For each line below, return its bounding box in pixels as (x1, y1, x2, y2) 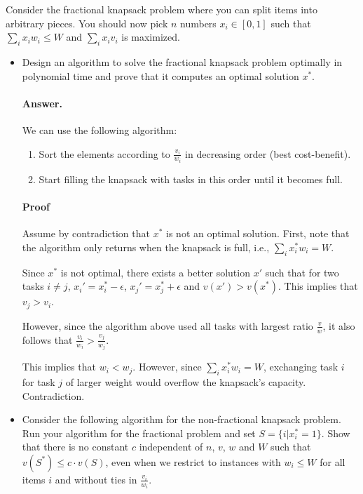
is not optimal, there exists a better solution (60, 265, 250, 279)
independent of (139, 439, 203, 454)
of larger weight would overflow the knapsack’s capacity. (65, 374, 306, 389)
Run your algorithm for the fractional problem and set (22, 425, 256, 440)
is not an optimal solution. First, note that (166, 226, 350, 241)
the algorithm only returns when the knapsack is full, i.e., (22, 240, 270, 255)
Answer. (22, 95, 62, 110)
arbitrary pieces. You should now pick (6, 15, 168, 30)
